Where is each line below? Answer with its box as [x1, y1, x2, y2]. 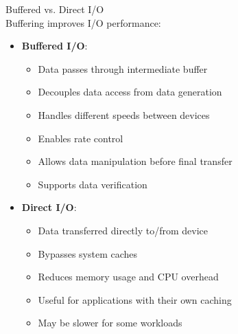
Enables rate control [38, 131, 123, 145]
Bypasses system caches [38, 246, 138, 260]
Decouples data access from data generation [38, 85, 222, 99]
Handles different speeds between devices [38, 107, 210, 122]
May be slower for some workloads [38, 315, 182, 330]
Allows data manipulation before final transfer [38, 154, 233, 168]
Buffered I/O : [21, 38, 88, 53]
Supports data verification [38, 177, 147, 191]
